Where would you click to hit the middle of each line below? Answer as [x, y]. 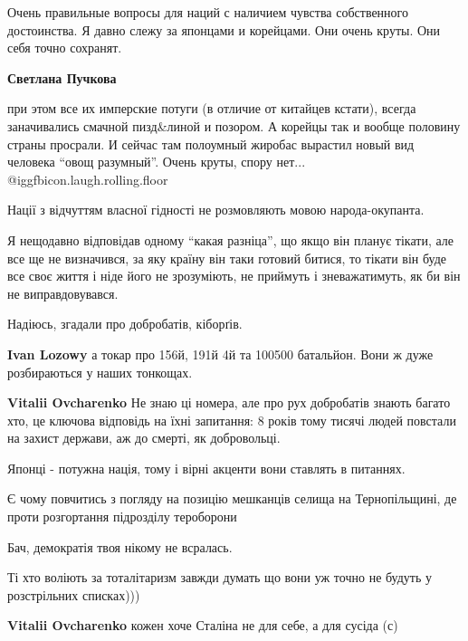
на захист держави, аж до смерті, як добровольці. [144, 438]
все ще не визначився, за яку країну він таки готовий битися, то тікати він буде [227, 258]
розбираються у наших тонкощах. [100, 372]
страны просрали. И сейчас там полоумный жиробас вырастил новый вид [211, 144]
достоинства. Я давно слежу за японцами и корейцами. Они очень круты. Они [224, 29]
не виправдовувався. [63, 293]
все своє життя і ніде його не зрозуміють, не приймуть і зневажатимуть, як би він [234, 276]
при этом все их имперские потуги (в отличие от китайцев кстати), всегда [212, 108]
